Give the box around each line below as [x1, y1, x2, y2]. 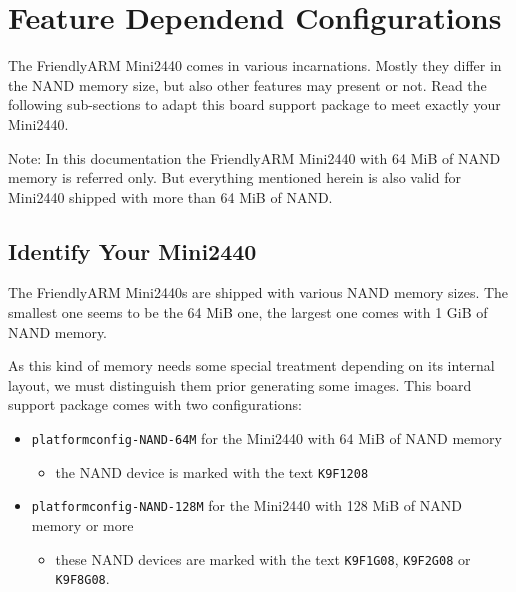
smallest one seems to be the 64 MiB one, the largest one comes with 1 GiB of [8, 302, 488, 323]
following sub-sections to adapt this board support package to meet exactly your [8, 94, 501, 115]
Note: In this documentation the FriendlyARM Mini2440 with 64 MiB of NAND [8, 147, 501, 168]
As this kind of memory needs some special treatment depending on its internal [8, 355, 495, 376]
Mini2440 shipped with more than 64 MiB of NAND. [8, 186, 333, 207]
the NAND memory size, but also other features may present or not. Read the [8, 74, 487, 95]
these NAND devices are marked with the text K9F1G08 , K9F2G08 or [55, 548, 471, 569]
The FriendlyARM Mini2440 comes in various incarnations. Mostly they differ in [8, 55, 502, 76]
